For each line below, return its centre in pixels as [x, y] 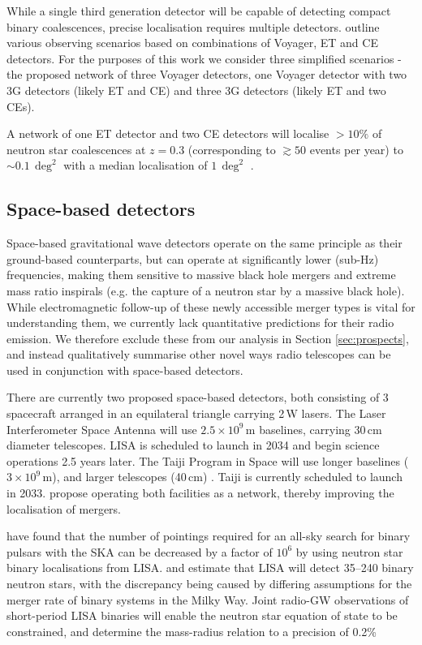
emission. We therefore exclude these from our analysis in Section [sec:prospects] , [208, 338]
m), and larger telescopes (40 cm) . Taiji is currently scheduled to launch [222, 477]
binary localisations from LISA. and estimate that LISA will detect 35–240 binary [210, 568]
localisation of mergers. [64, 508]
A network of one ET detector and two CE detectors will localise [168, 133]
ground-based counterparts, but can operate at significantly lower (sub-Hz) [193, 258]
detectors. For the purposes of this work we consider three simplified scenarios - [204, 58]
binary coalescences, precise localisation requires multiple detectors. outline [193, 26]
